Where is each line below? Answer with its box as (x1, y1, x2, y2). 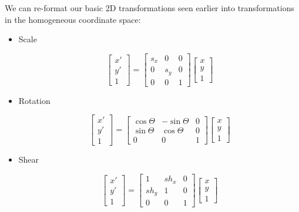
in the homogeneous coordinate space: (5, 13, 141, 25)
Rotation (18, 94, 51, 106)
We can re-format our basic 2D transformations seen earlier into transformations (5, 2, 294, 14)
